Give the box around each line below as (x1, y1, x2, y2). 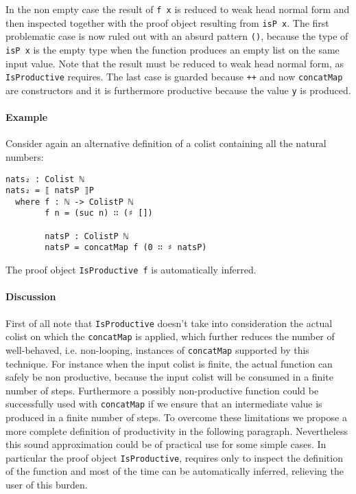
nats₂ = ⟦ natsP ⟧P (5, 186, 94, 196)
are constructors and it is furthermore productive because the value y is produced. (5, 82, 351, 97)
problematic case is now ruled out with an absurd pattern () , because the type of (5, 29, 348, 43)
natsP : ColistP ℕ (45, 231, 128, 241)
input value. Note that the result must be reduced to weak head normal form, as (5, 56, 344, 70)
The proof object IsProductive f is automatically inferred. (5, 262, 257, 277)
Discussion (5, 289, 56, 304)
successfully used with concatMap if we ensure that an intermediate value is (5, 396, 322, 411)
